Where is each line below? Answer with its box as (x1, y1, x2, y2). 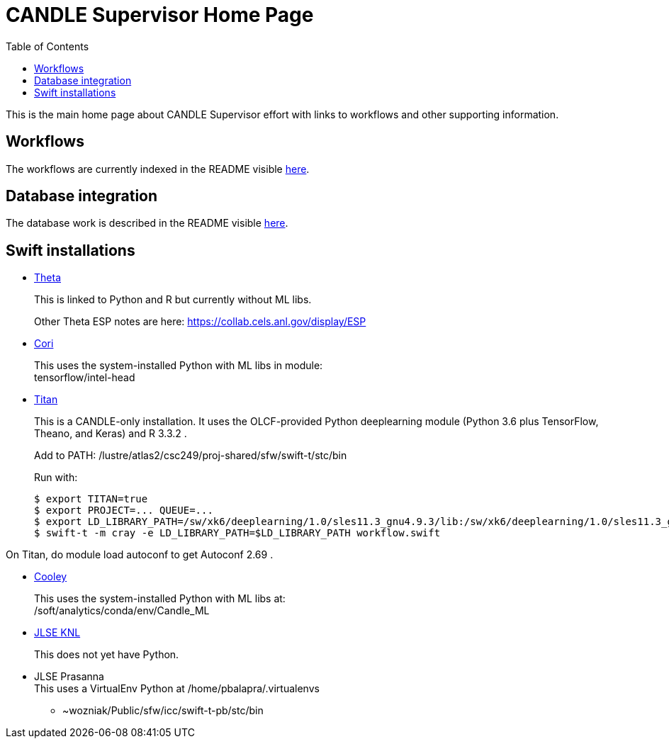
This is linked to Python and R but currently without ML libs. (34, 293, 312, 306)
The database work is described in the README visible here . (6, 217, 288, 230)
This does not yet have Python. (34, 648, 179, 661)
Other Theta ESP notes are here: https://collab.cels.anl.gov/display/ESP (34, 315, 366, 328)
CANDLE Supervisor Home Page (6, 3, 314, 27)
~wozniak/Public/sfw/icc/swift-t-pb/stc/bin (62, 704, 264, 717)
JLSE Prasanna (34, 670, 104, 683)
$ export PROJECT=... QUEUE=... (34, 505, 213, 517)
